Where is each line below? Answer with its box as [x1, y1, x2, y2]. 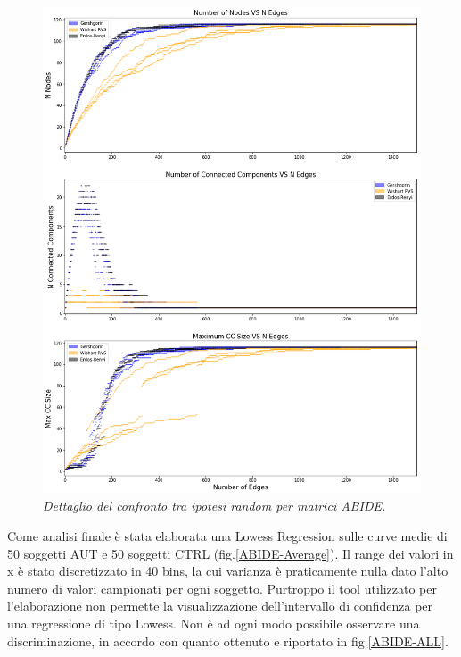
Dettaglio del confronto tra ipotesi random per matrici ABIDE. [43, 496, 386, 515]
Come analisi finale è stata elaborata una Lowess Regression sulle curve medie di [7, 526, 448, 545]
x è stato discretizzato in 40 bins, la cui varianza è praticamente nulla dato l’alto [7, 561, 449, 580]
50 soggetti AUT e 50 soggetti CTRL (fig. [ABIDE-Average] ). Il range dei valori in [7, 544, 454, 562]
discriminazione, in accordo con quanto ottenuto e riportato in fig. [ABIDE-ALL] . [7, 631, 449, 650]
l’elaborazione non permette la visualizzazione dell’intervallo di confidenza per [7, 596, 433, 615]
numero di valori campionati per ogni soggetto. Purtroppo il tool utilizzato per [7, 578, 438, 597]
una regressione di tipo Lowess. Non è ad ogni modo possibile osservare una [7, 613, 420, 632]
